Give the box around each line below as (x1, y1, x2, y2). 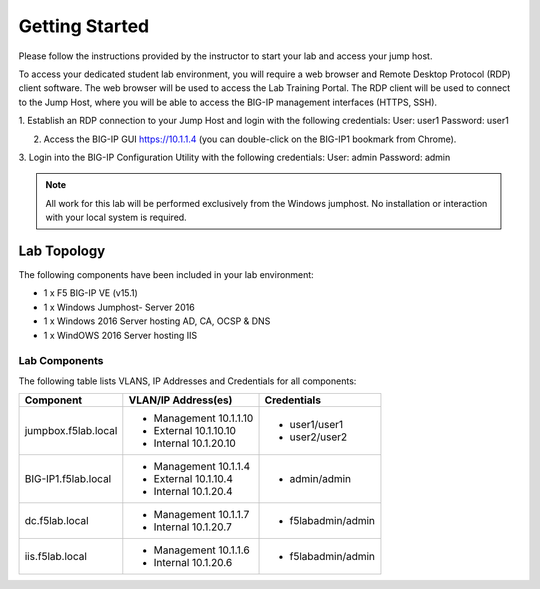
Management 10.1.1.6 (153, 543, 250, 557)
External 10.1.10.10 (153, 424, 237, 438)
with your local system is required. (45, 211, 187, 224)
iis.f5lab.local (24, 550, 87, 564)
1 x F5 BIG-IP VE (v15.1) (43, 287, 139, 299)
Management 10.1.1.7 (153, 508, 250, 522)
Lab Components (18, 354, 104, 368)
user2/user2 (289, 430, 348, 444)
